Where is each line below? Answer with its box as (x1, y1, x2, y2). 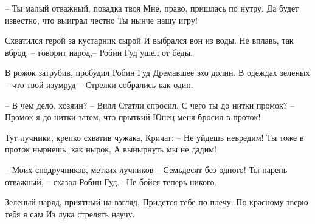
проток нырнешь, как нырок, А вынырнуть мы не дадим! (5, 143, 216, 155)
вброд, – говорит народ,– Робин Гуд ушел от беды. (5, 46, 193, 58)
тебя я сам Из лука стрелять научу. (5, 207, 135, 220)
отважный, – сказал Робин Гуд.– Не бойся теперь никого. (5, 175, 217, 188)
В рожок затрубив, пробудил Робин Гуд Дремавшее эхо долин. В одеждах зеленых (5, 66, 310, 79)
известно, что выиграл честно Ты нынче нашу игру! (5, 13, 198, 26)
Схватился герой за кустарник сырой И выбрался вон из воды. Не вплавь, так (5, 34, 294, 47)
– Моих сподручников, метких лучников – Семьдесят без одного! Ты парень (5, 163, 288, 175)
